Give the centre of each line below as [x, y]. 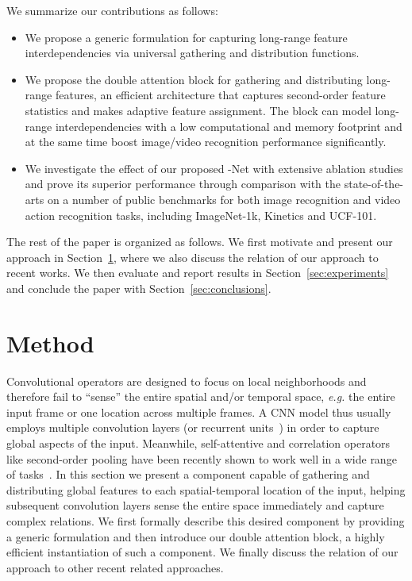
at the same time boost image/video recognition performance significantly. [206, 142]
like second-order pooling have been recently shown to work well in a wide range [202, 458]
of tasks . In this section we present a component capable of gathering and [188, 474]
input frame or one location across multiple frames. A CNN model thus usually [199, 412]
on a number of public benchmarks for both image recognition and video [224, 199]
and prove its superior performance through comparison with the [183, 184]
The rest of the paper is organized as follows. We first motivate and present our [200, 242]
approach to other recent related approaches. [115, 567]
